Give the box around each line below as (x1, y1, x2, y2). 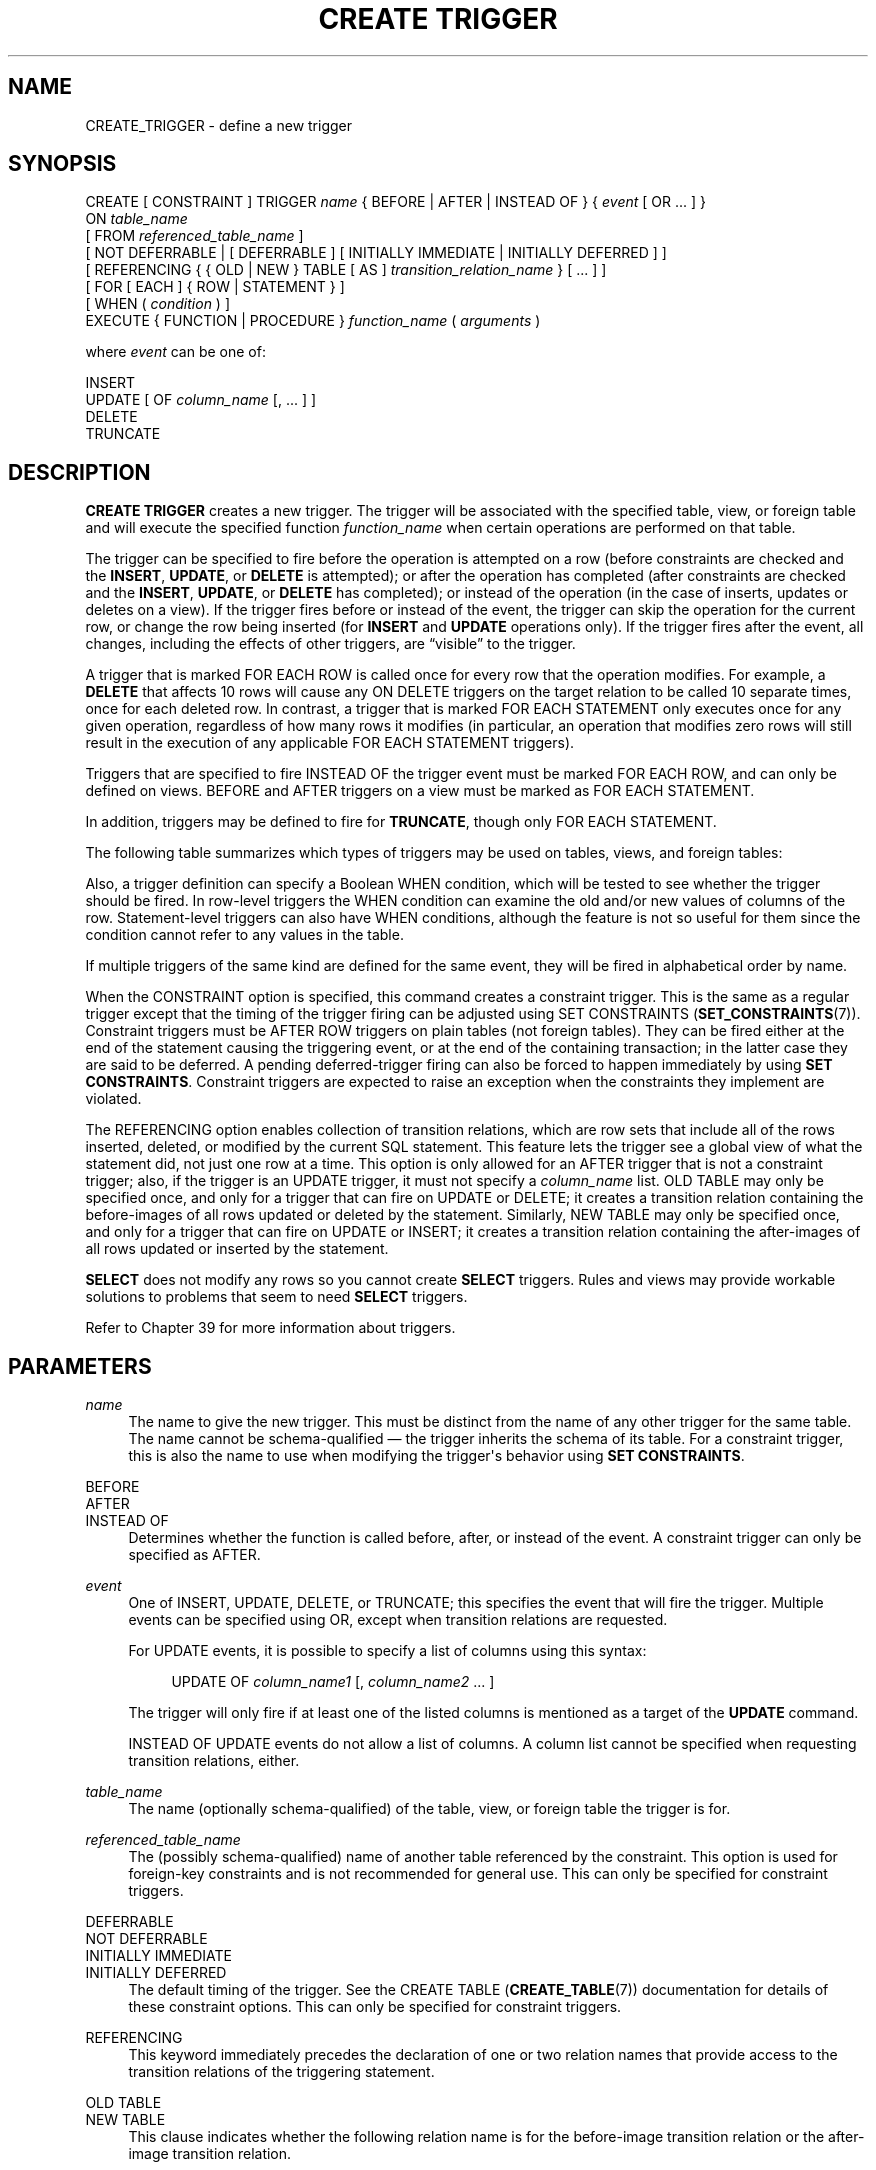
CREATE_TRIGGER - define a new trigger (85, 116, 353, 134)
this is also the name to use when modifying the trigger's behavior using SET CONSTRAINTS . (128, 1447, 745, 1465)
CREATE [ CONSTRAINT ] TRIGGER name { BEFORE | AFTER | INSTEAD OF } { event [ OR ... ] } (85, 193, 706, 211)
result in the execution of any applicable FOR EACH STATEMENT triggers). (85, 734, 575, 752)
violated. (85, 1090, 142, 1108)
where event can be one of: (85, 343, 266, 361)
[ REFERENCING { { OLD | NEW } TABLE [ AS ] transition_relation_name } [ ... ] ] (85, 261, 607, 279)
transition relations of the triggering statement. (128, 2063, 435, 2081)
